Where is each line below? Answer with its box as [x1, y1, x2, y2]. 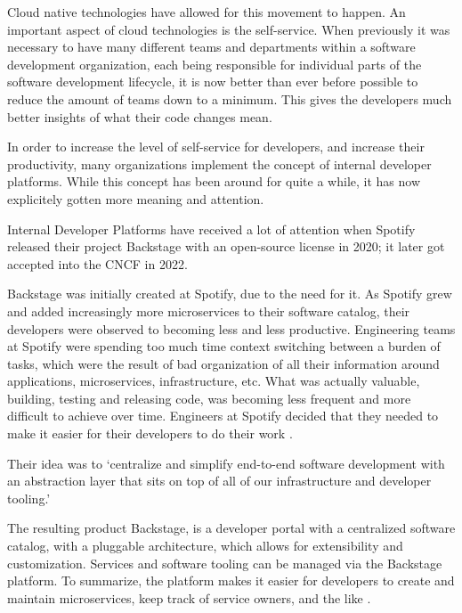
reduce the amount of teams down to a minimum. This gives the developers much [7, 89, 452, 108]
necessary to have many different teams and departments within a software [7, 37, 416, 56]
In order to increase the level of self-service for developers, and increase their [7, 137, 425, 156]
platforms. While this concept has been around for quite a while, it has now [7, 172, 421, 191]
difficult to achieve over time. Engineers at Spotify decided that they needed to [7, 406, 439, 425]
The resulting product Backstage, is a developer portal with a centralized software [7, 519, 456, 537]
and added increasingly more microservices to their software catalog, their [7, 301, 410, 320]
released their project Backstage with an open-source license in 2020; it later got [7, 237, 445, 256]
